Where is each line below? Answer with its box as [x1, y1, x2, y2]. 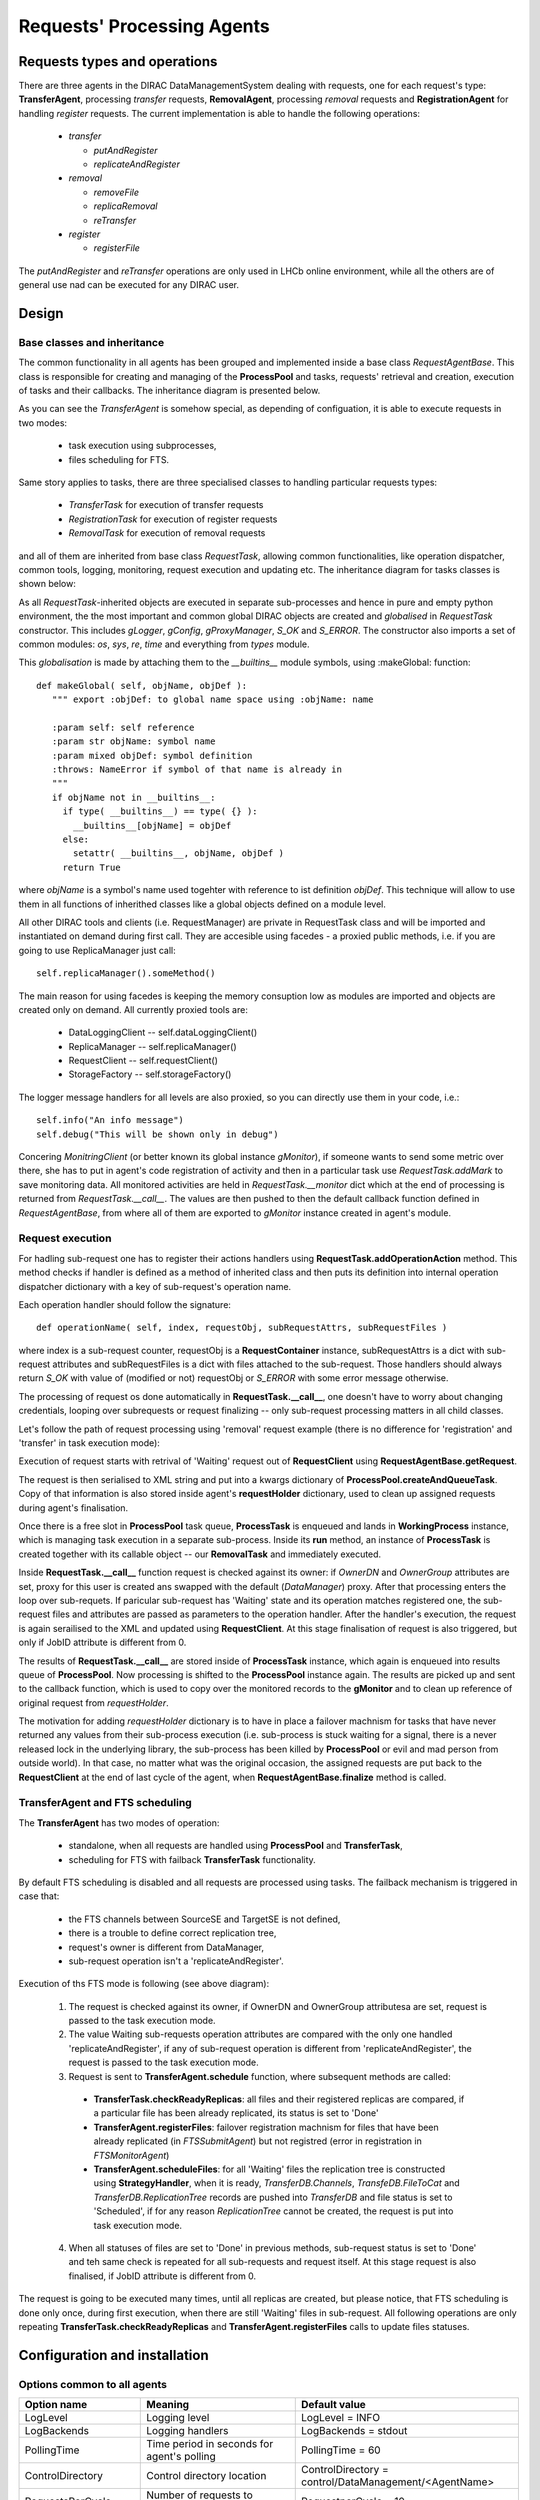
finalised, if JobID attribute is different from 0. [68, 2270, 257, 2282]
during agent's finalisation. [18, 1501, 129, 1514]
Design [18, 305, 64, 322]
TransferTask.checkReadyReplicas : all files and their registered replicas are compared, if [93, 2093, 465, 2105]
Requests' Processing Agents [18, 15, 270, 37]
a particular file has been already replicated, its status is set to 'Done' [93, 2107, 379, 2119]
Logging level [146, 2411, 210, 2425]
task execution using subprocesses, [68, 440, 217, 452]
